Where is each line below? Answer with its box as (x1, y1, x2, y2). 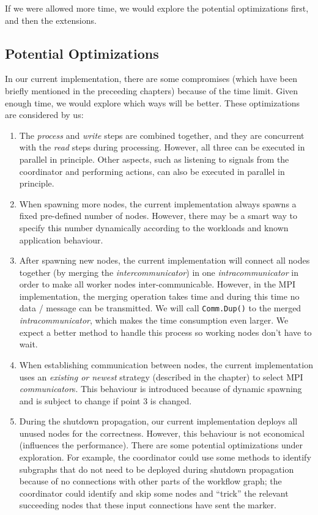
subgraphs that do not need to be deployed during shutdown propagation (19, 462, 294, 475)
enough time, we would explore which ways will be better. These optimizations (5, 96, 300, 109)
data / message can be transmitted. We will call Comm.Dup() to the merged (19, 302, 301, 314)
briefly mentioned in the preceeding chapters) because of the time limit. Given (5, 84, 298, 97)
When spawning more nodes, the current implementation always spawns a (19, 197, 297, 210)
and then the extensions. (5, 13, 97, 26)
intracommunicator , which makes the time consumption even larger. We (19, 314, 289, 327)
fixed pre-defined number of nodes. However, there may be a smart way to (19, 209, 297, 222)
